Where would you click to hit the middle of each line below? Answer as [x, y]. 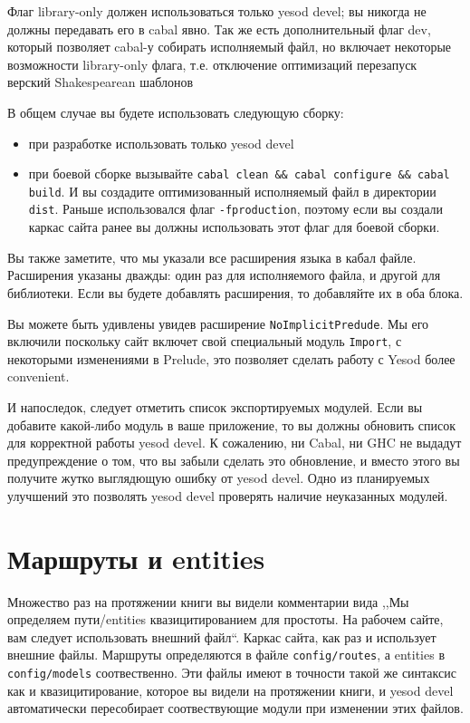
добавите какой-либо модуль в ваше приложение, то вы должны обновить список [232, 424]
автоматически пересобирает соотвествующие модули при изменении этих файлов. [235, 708]
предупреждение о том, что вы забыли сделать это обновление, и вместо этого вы [234, 460]
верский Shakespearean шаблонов [101, 82]
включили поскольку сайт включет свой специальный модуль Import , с [205, 341]
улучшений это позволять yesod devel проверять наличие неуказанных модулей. [228, 495]
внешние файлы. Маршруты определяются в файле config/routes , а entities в [226, 655]
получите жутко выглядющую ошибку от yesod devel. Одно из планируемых [219, 478]
